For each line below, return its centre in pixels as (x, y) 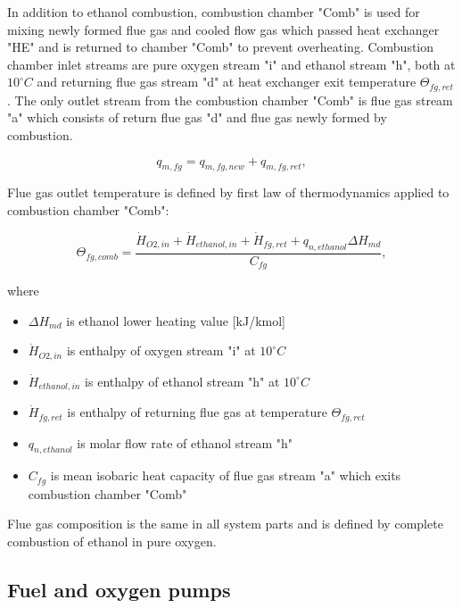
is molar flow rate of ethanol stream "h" (185, 442)
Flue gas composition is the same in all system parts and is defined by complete (225, 524)
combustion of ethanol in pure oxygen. (112, 541)
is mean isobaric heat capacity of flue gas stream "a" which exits (226, 475)
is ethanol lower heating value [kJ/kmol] (176, 320)
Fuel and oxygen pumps (119, 590)
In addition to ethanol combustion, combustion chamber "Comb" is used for (214, 12)
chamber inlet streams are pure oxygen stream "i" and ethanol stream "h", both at (231, 64)
